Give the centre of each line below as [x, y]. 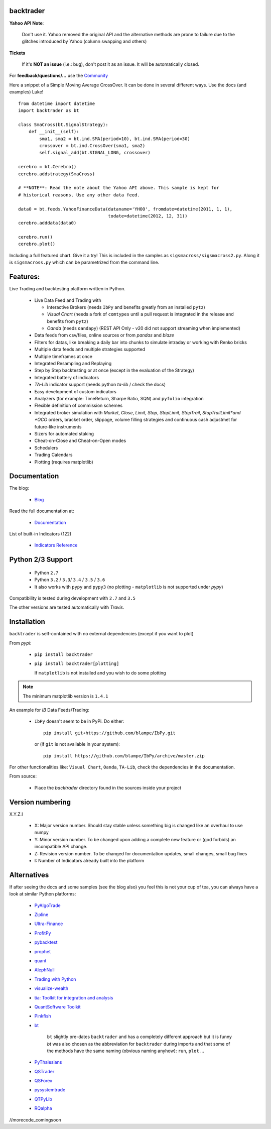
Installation [27, 622]
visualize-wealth [51, 988]
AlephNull [44, 970]
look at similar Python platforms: [43, 894]
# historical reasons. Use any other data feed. [79, 195]
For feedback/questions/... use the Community [59, 76]
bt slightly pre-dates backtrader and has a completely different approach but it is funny [139, 1037]
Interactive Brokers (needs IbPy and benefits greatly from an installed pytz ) [126, 307]
